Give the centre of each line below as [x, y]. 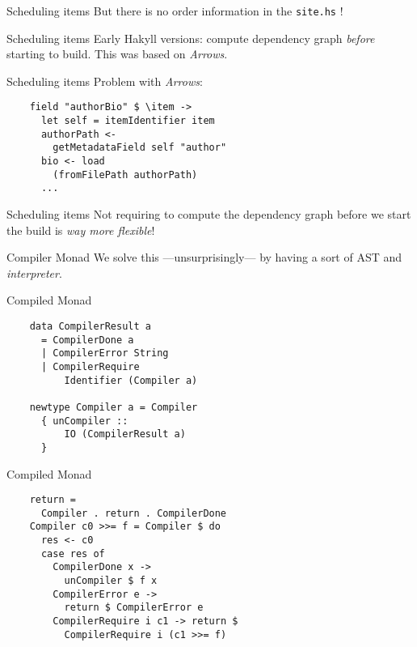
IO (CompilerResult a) [125, 434]
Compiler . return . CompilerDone [134, 513]
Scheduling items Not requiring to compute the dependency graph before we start [209, 214]
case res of [73, 553]
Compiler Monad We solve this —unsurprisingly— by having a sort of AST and [204, 257]
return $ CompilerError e [134, 608]
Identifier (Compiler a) [131, 380]
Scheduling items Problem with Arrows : [105, 81]
